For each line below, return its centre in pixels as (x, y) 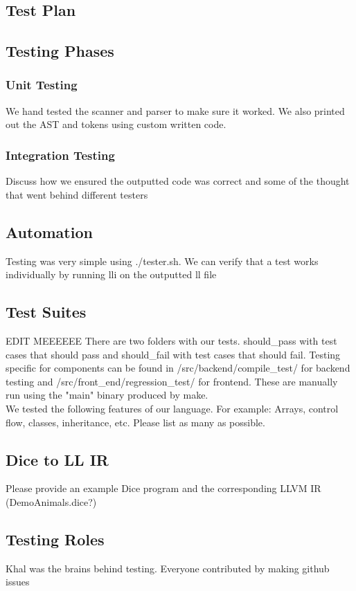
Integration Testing (60, 155)
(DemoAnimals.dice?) (51, 501)
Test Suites (46, 312)
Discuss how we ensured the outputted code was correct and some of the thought (178, 181)
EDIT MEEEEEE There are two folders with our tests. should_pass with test (171, 340)
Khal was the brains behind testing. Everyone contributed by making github (168, 568)
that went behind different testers (77, 194)
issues (18, 582)
